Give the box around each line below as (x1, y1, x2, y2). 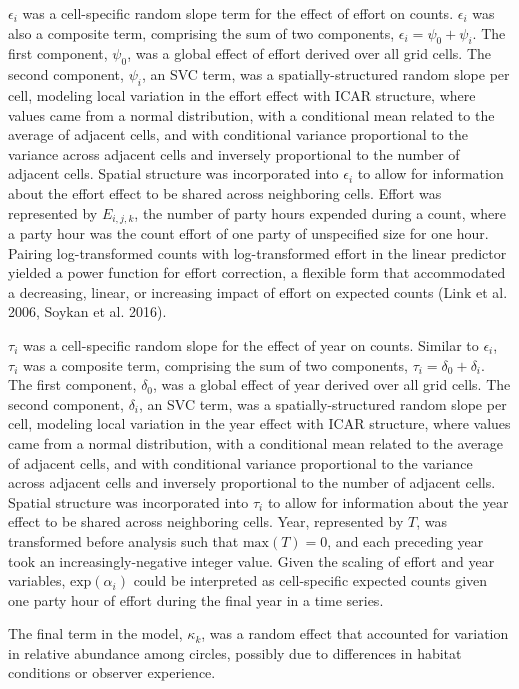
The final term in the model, (8, 623, 183, 644)
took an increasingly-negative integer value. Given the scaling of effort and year (8, 550, 495, 571)
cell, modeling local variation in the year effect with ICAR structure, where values (8, 413, 511, 434)
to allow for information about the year (267, 491, 509, 512)
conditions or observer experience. (8, 662, 216, 683)
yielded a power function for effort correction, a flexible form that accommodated (8, 262, 506, 283)
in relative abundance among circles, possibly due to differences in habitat (8, 642, 462, 663)
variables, (8, 570, 66, 591)
